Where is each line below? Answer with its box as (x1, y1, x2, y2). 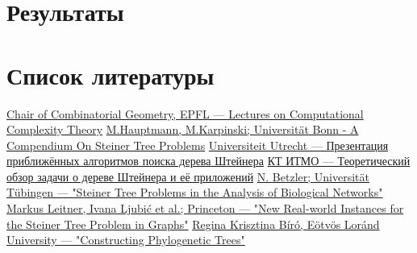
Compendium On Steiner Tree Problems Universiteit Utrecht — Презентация (6, 136, 389, 153)
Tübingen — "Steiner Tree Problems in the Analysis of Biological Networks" (6, 184, 383, 201)
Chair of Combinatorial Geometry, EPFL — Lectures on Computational (6, 105, 364, 122)
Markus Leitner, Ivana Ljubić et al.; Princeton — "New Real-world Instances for (6, 200, 404, 217)
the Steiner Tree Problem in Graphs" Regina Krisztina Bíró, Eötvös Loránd (6, 215, 380, 232)
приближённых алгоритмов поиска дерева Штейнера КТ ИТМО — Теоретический (6, 152, 411, 169)
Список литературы (6, 58, 215, 91)
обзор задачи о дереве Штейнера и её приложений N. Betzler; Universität (6, 168, 369, 185)
